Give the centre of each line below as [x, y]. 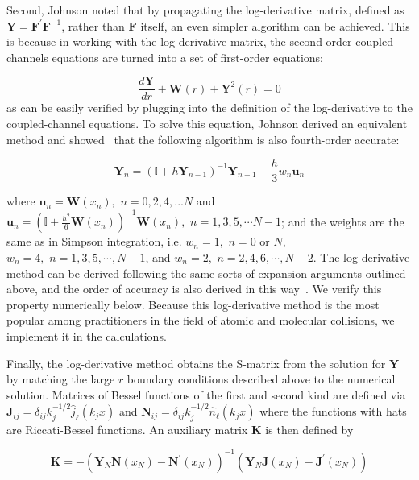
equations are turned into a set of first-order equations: [187, 57]
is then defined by [309, 429]
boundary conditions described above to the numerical [261, 379]
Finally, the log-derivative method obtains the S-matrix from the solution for [196, 363]
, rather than [93, 25]
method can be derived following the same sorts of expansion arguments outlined [206, 273]
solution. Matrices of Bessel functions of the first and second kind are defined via [206, 394]
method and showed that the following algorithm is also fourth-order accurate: [203, 139]
